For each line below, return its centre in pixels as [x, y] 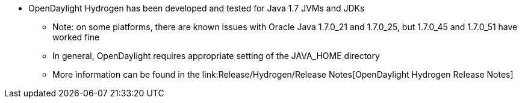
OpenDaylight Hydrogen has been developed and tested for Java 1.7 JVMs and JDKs [197, 8]
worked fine [76, 37]
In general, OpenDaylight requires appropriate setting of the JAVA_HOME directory [216, 56]
